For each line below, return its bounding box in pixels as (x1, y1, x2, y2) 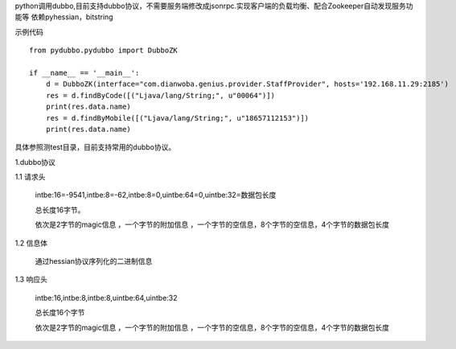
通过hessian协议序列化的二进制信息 (35, 257, 153, 266)
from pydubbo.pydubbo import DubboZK (29, 46, 179, 55)
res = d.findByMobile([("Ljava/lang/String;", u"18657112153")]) (45, 113, 310, 122)
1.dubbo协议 (14, 157, 56, 166)
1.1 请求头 (14, 172, 46, 182)
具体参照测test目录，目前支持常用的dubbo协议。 (14, 142, 176, 152)
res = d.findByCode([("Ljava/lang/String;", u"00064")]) (45, 91, 275, 100)
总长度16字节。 (35, 205, 85, 215)
